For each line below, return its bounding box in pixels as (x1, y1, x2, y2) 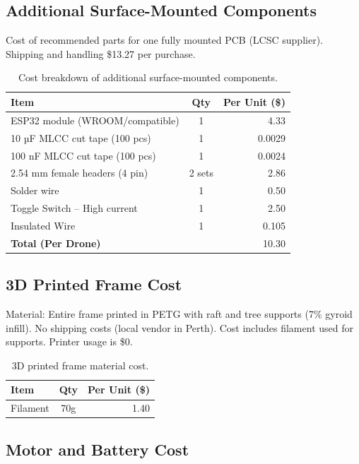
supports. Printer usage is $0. (6, 334, 133, 349)
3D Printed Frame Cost (6, 273, 182, 295)
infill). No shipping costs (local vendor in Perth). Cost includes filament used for (6, 320, 353, 335)
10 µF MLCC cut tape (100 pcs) (11, 130, 151, 145)
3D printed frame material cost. (11, 357, 149, 372)
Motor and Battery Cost (6, 438, 189, 460)
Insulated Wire (11, 218, 76, 232)
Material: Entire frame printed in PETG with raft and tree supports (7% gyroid (6, 307, 353, 321)
